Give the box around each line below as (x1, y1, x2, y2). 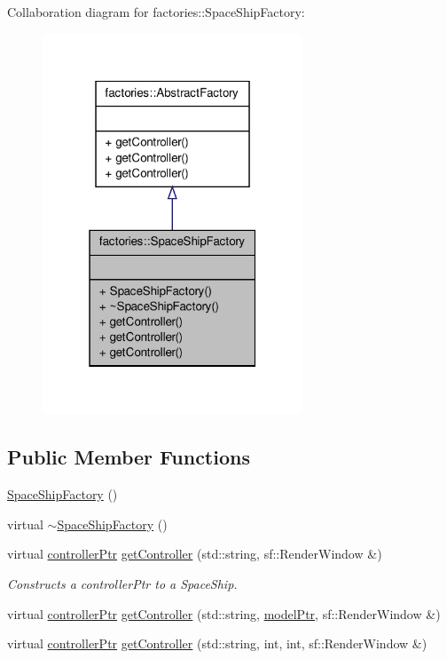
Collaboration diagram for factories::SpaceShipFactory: (7, 3, 305, 20)
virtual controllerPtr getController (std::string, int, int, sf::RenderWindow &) (7, 634, 427, 653)
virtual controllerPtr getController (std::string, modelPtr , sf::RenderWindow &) (7, 604, 441, 623)
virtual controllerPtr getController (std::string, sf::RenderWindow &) (7, 544, 382, 563)
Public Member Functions (7, 443, 250, 471)
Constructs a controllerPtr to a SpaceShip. (7, 574, 238, 592)
